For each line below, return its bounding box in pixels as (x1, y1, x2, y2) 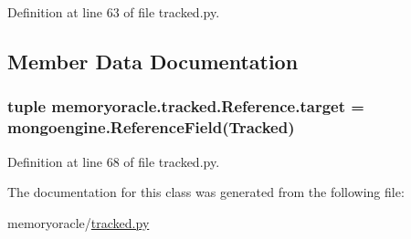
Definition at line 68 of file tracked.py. (7, 151, 220, 171)
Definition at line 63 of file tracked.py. (7, 3, 220, 21)
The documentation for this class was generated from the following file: (7, 182, 405, 202)
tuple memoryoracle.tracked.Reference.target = (7, 95, 364, 118)
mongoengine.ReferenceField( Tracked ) (7, 116, 295, 139)
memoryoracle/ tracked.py (7, 213, 150, 232)
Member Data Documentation (7, 47, 299, 75)
